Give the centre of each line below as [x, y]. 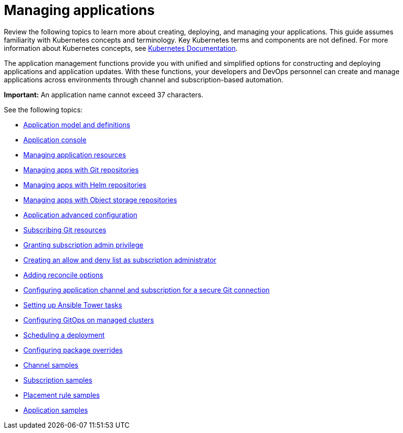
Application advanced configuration [81, 215]
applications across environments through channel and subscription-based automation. [144, 79]
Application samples [56, 410]
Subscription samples [58, 380]
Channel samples [51, 365]
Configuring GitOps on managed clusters [89, 320]
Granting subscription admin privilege [83, 245]
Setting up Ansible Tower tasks [73, 305]
